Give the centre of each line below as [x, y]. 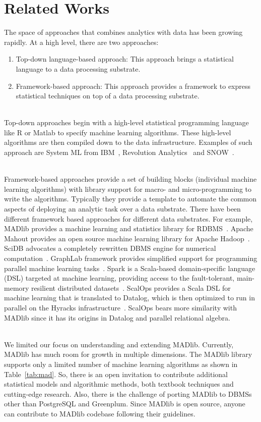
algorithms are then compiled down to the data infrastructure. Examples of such [128, 142]
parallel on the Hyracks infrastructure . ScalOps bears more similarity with [120, 307]
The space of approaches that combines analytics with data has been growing [123, 32]
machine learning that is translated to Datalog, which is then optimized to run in [129, 298]
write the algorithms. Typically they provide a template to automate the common [130, 199]
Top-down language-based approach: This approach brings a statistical [125, 59]
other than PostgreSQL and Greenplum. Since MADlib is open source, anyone [125, 404]
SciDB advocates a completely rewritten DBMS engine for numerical [110, 248]
